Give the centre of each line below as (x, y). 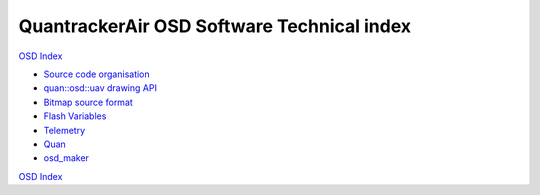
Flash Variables (75, 116)
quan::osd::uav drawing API (100, 88)
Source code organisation (96, 74)
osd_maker (66, 158)
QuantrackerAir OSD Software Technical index (215, 26)
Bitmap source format (88, 102)
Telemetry (64, 130)
